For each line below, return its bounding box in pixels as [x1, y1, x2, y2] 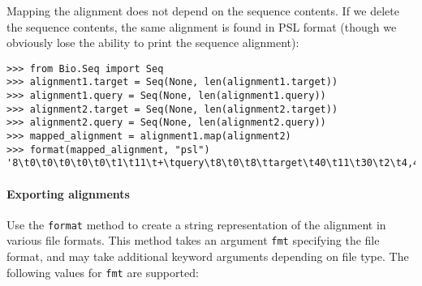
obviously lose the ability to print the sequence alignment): [6, 34, 299, 51]
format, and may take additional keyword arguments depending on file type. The [6, 248, 409, 265]
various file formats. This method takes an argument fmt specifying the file [6, 232, 380, 249]
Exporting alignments [6, 185, 130, 202]
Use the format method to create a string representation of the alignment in [6, 216, 386, 233]
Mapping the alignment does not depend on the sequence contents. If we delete [6, 2, 399, 19]
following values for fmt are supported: [6, 263, 199, 280]
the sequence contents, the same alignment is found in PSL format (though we [6, 18, 397, 35]
